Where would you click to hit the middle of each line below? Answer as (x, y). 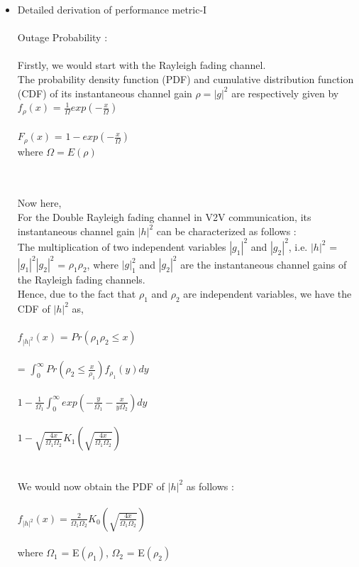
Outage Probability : (62, 37)
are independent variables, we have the (267, 293)
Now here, (39, 203)
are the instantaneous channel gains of (264, 264)
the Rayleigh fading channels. (81, 280)
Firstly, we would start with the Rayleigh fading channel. (142, 65)
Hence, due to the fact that (77, 293)
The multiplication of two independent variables (122, 246)
